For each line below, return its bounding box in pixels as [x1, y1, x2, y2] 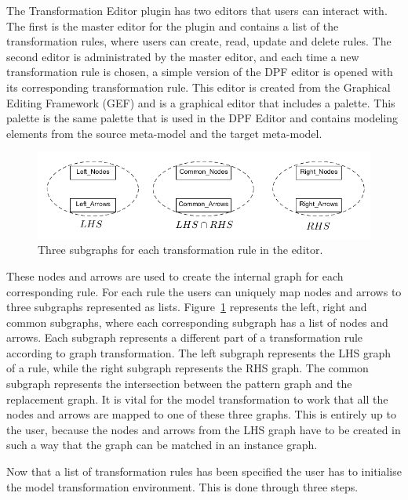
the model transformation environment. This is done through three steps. [6, 478, 359, 495]
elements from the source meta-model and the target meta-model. [6, 125, 322, 141]
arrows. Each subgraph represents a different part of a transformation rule [6, 329, 363, 346]
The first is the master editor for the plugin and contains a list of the [6, 17, 339, 34]
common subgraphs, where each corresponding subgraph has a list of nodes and [6, 313, 388, 330]
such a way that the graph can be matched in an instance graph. [6, 437, 318, 453]
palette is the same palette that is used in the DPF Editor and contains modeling [6, 110, 398, 126]
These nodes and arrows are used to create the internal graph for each [6, 267, 344, 284]
